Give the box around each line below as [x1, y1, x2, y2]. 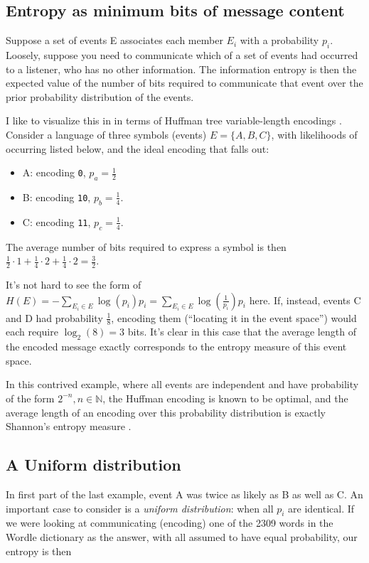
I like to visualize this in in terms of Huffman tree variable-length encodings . [6, 113, 342, 128]
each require [6, 324, 58, 339]
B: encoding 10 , [22, 189, 91, 204]
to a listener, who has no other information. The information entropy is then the [6, 61, 357, 76]
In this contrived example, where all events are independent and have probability [6, 377, 359, 392]
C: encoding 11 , [22, 214, 91, 229]
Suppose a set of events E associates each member [6, 33, 223, 48]
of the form [6, 390, 55, 405]
